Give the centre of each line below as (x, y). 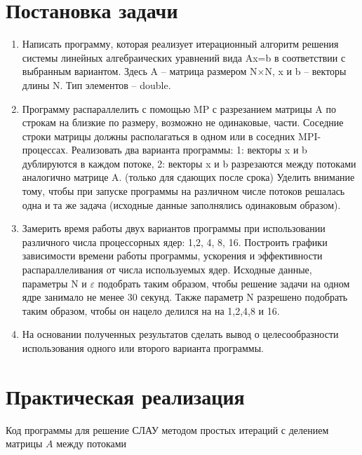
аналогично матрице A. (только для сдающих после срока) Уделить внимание (188, 177)
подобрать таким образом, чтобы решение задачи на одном (224, 283)
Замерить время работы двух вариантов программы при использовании (174, 228)
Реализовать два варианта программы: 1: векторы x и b (189, 150)
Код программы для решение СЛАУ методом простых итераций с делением (167, 429)
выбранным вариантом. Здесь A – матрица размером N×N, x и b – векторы (184, 71)
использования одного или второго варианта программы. (143, 348)
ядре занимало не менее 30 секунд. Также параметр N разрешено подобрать (185, 297)
